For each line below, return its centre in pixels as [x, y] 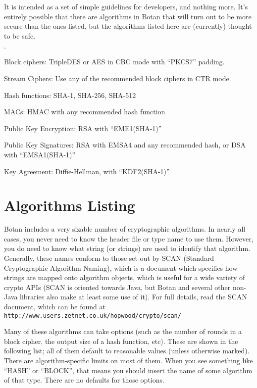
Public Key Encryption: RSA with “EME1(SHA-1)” [83, 128]
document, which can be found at [55, 306]
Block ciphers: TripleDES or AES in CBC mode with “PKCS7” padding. [114, 62]
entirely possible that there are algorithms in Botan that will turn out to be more [128, 16]
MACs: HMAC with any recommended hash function [85, 112]
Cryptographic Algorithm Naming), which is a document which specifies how [121, 267]
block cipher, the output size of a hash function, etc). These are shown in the [121, 341]
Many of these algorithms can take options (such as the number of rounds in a [123, 331]
